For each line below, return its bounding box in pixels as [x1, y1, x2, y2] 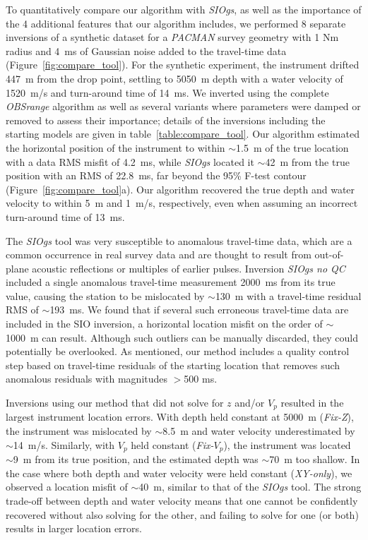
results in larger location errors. [6, 521, 142, 536]
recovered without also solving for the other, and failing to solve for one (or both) [6, 507, 359, 522]
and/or [235, 395, 265, 410]
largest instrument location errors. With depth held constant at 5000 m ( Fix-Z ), [6, 409, 354, 424]
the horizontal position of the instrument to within [6, 140, 225, 155]
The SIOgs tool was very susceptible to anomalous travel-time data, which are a [6, 233, 352, 248]
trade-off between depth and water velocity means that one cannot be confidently [6, 493, 358, 508]
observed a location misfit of [6, 479, 128, 494]
